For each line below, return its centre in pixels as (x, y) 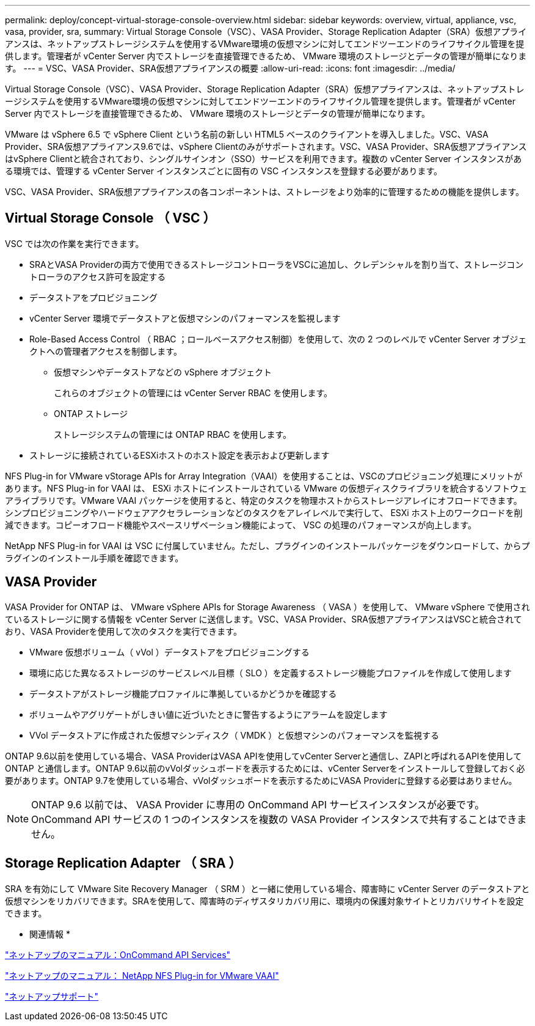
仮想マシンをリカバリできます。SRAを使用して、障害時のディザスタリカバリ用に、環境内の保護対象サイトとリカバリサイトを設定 (264, 901)
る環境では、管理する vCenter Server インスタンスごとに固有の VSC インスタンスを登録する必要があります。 (224, 171)
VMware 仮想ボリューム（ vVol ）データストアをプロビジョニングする (169, 652)
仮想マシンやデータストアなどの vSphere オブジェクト (163, 372)
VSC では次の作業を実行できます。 (75, 243)
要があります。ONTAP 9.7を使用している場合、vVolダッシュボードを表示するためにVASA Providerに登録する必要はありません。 (261, 780)
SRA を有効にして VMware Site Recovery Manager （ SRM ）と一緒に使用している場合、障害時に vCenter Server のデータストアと (267, 888)
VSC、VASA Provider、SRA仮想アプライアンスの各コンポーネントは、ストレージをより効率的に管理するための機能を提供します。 (265, 192)
